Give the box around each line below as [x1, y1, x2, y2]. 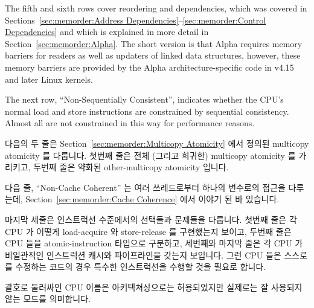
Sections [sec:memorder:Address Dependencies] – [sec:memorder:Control [5, 13, 266, 26]
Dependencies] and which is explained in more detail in [5, 25, 209, 38]
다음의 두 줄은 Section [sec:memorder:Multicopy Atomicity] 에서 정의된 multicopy [5, 136, 309, 149]
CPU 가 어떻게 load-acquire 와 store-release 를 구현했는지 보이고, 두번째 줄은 [5, 225, 292, 237]
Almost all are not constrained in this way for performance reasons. [5, 117, 255, 129]
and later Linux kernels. [5, 72, 93, 85]
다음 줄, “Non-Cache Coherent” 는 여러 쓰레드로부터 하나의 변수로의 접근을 [5, 181, 286, 193]
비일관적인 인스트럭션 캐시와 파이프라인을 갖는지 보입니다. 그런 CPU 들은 [5, 248, 281, 261]
